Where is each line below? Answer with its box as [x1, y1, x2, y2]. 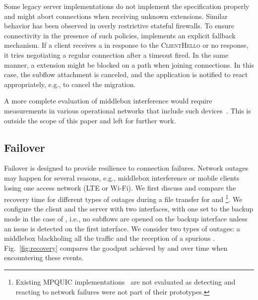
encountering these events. [4, 252, 84, 263]
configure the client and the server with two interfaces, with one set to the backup [4, 203, 254, 214]
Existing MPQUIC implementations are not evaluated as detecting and [15, 276, 236, 287]
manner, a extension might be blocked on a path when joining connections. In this [4, 59, 254, 70]
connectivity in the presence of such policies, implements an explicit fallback [4, 30, 236, 40]
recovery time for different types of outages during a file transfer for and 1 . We [4, 193, 243, 204]
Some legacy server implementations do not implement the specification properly [4, 1, 250, 11]
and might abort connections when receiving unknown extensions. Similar [4, 10, 228, 21]
